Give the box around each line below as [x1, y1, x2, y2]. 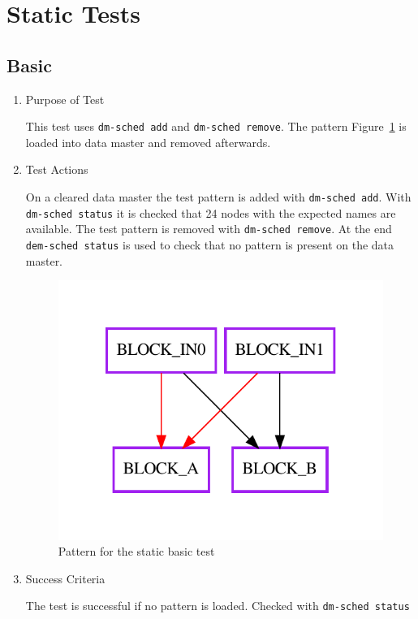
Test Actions [25, 161, 88, 178]
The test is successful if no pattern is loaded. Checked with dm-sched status [25, 597, 410, 614]
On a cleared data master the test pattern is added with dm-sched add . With [25, 188, 412, 206]
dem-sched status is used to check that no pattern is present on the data [25, 236, 394, 253]
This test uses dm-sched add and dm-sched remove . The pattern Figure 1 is [25, 118, 407, 135]
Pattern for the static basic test [58, 543, 215, 560]
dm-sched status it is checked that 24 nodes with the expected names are [25, 204, 396, 221]
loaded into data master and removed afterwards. [25, 133, 271, 150]
